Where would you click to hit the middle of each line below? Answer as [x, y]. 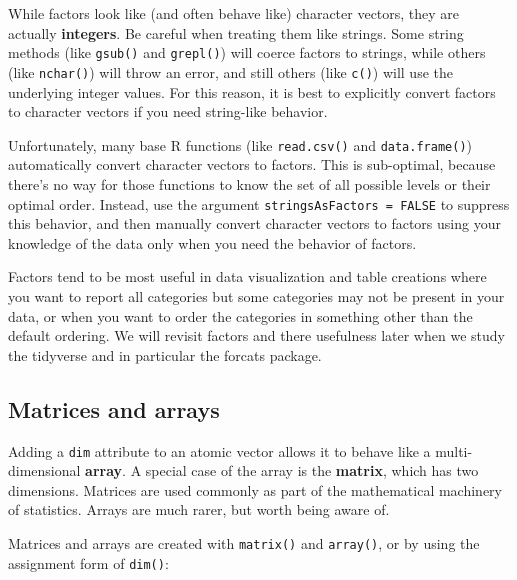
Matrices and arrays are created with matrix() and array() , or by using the [244, 542]
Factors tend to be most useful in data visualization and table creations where [247, 276]
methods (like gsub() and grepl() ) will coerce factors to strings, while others [247, 52]
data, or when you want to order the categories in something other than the [240, 315]
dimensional [44, 470]
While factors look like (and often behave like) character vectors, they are [234, 13]
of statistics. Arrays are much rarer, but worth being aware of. [199, 509]
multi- [454, 450]
